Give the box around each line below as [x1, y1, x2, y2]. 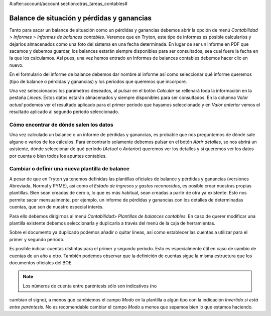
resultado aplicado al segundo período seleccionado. [9, 109, 119, 115]
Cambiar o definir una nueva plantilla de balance [9, 165, 130, 172]
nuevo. [9, 62, 24, 68]
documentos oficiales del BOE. [9, 259, 73, 266]
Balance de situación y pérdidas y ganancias [9, 14, 152, 22]
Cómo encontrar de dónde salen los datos [9, 121, 113, 128]
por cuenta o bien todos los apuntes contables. [9, 153, 107, 159]
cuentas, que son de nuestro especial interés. [9, 204, 104, 210]
